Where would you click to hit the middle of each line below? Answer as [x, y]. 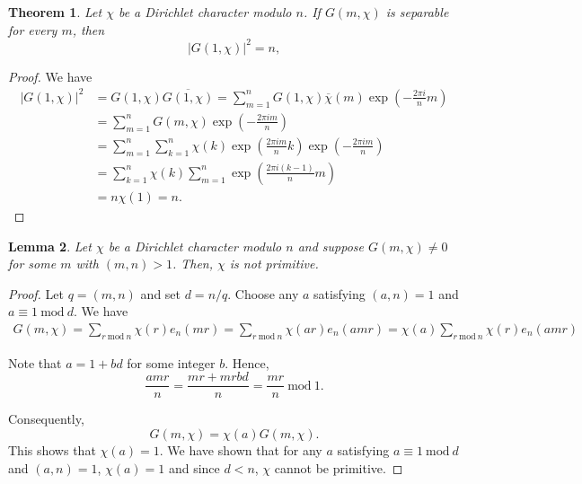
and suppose [331, 246]
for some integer [171, 362]
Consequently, [46, 419]
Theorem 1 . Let [55, 12]
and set [161, 293]
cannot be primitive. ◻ [339, 467]
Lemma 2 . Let [50, 246]
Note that [35, 362]
